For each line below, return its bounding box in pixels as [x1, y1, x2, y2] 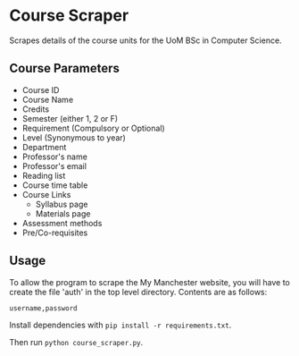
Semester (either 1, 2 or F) [21, 113, 119, 123]
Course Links [21, 189, 71, 199]
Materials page [35, 208, 91, 219]
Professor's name [21, 151, 87, 162]
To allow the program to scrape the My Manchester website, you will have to [9, 276, 290, 287]
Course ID [21, 84, 60, 95]
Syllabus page [35, 199, 88, 209]
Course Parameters [9, 61, 120, 76]
